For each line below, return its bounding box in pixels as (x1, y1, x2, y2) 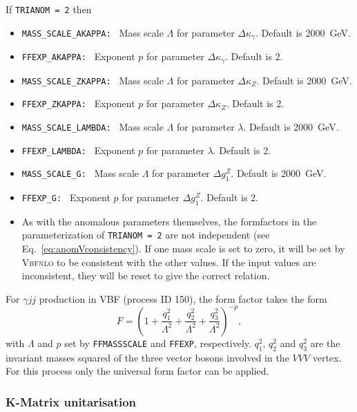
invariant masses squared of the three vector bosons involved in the (6, 350, 289, 364)
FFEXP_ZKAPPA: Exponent (21, 96, 135, 111)
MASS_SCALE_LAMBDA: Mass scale (21, 119, 164, 133)
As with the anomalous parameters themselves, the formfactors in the (21, 214, 317, 228)
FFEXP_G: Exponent (21, 189, 110, 204)
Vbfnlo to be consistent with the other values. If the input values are (21, 254, 316, 269)
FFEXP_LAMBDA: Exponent (21, 142, 135, 157)
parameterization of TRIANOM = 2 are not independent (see (21, 227, 270, 242)
